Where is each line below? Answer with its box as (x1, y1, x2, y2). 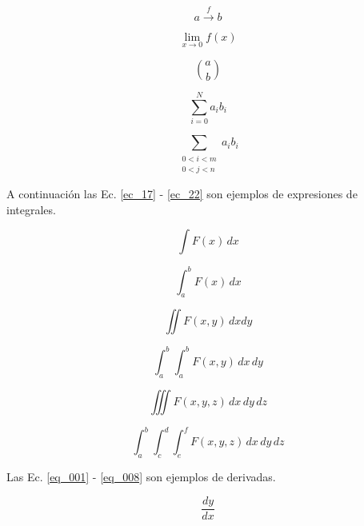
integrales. (6, 201, 56, 217)
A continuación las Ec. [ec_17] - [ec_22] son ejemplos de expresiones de (6, 185, 358, 201)
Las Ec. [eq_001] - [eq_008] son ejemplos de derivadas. (6, 468, 276, 484)
